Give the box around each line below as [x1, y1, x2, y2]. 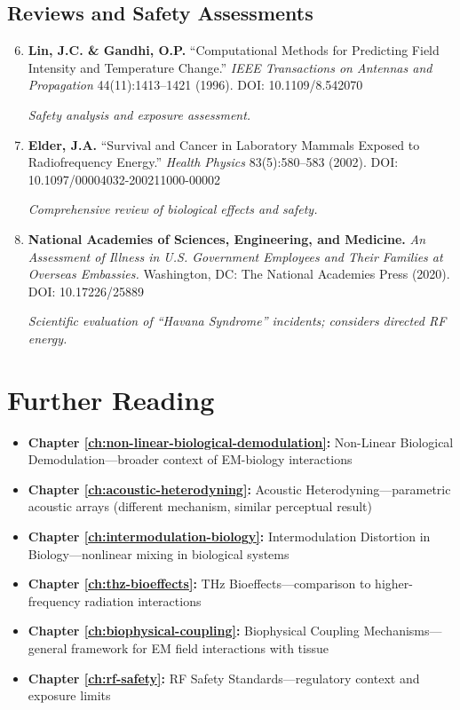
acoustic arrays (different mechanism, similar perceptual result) [28, 497, 372, 516]
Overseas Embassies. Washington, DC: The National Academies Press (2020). [28, 264, 450, 283]
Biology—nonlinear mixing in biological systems [28, 544, 289, 563]
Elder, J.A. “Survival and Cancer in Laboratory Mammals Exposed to [28, 135, 420, 154]
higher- [375, 574, 413, 593]
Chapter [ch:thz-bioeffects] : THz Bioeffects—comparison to [28, 574, 371, 593]
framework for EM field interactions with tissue [71, 638, 329, 657]
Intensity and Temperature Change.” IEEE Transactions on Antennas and [28, 58, 432, 76]
